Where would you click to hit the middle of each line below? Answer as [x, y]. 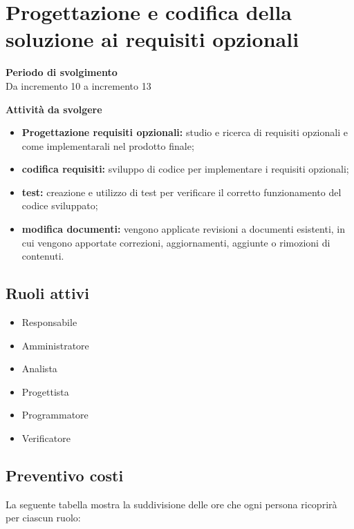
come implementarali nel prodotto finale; [108, 145]
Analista [39, 368]
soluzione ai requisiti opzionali [152, 39]
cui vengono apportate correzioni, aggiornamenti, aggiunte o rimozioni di [176, 242]
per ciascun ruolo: [43, 518]
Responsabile [49, 322]
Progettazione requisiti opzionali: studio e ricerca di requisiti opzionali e [185, 132]
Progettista [45, 391]
